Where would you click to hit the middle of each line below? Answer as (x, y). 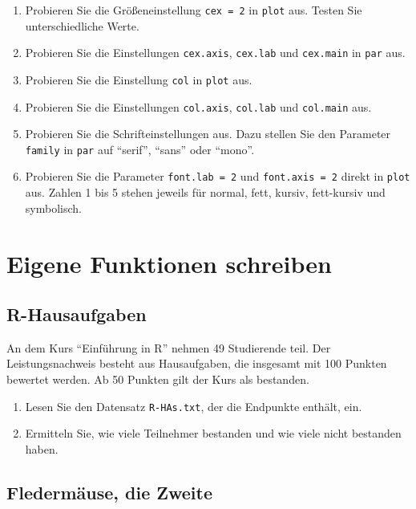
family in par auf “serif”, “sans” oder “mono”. (140, 149)
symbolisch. (53, 208)
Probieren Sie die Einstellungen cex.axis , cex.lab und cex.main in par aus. (215, 53)
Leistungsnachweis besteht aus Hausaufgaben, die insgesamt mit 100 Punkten (197, 363)
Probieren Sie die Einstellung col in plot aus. (139, 79)
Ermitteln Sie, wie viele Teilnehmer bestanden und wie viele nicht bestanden (213, 433)
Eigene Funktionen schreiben (169, 263)
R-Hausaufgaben (77, 314)
